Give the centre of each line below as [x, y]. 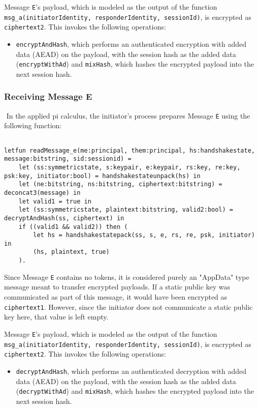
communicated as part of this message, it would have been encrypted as [116, 297]
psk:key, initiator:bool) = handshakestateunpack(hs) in [102, 176]
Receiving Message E [48, 96]
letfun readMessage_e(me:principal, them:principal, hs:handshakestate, [130, 150]
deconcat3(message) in [42, 193]
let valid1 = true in [55, 201]
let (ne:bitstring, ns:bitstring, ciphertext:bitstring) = [120, 184]
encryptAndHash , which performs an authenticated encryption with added [131, 43]
